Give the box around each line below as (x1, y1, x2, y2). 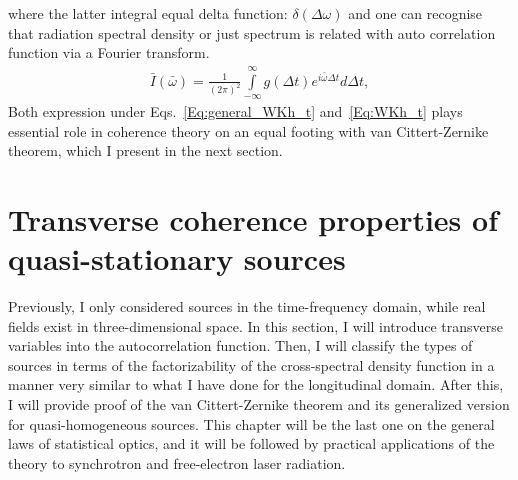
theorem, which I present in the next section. (8, 140, 283, 161)
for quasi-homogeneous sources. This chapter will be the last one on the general (8, 413, 495, 434)
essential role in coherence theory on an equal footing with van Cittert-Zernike (8, 120, 489, 141)
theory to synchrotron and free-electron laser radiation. (8, 452, 346, 473)
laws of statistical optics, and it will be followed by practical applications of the (8, 433, 495, 454)
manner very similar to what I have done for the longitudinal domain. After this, (8, 374, 504, 395)
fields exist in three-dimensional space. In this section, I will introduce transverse (8, 315, 504, 336)
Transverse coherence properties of (8, 198, 498, 239)
